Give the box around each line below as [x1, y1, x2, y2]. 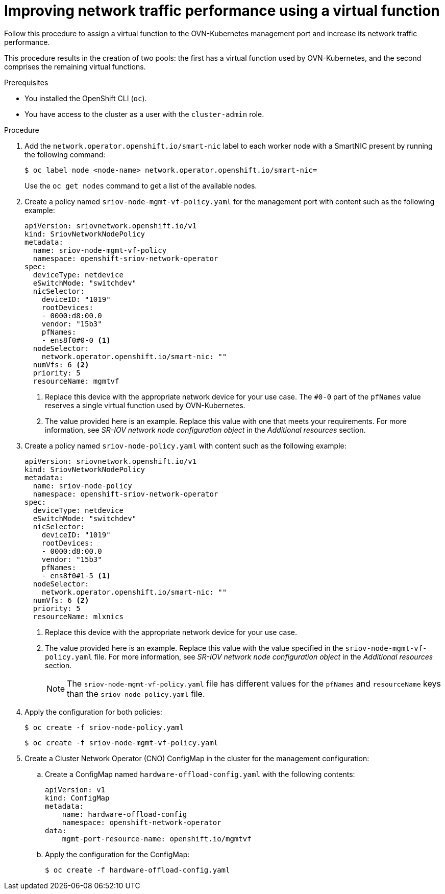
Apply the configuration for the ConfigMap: [45, 850, 190, 859]
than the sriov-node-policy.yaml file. [67, 688, 205, 699]
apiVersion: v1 [45, 785, 106, 794]
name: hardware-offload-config [62, 810, 187, 818]
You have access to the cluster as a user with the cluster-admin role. [24, 109, 264, 119]
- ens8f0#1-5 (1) [41, 571, 111, 580]
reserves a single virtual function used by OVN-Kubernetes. [45, 401, 245, 410]
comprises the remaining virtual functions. [4, 62, 146, 71]
